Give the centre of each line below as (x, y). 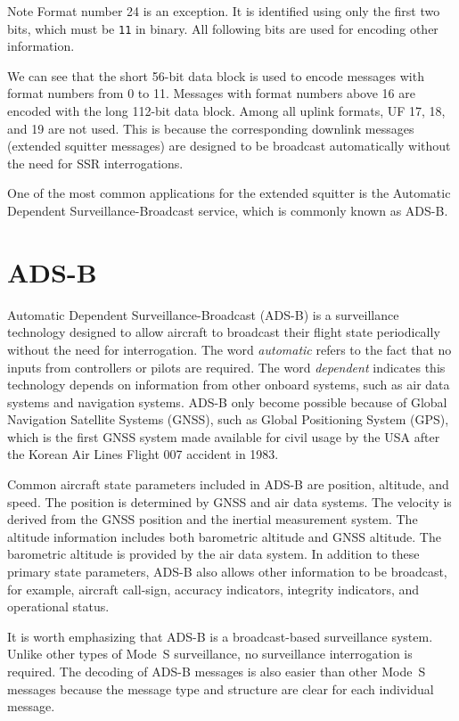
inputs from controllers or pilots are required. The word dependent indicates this (226, 367)
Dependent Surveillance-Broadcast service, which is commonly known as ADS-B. (228, 210)
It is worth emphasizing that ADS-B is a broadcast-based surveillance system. (220, 636)
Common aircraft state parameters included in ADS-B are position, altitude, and (228, 484)
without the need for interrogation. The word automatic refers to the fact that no (229, 349)
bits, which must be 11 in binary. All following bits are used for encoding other (223, 28)
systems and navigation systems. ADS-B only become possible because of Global (227, 401)
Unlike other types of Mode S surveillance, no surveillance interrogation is (210, 654)
